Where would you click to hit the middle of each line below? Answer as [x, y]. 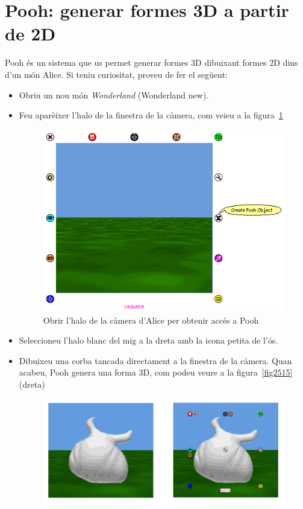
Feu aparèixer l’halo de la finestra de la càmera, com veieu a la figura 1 [151, 115]
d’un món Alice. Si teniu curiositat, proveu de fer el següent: [116, 74]
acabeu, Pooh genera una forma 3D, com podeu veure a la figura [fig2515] [156, 372]
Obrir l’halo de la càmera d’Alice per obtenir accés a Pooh [151, 320]
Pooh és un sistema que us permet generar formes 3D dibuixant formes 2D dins [151, 62]
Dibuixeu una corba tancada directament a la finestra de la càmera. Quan [155, 360]
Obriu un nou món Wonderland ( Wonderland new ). [114, 94]
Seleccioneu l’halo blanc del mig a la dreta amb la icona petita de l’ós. [148, 340]
